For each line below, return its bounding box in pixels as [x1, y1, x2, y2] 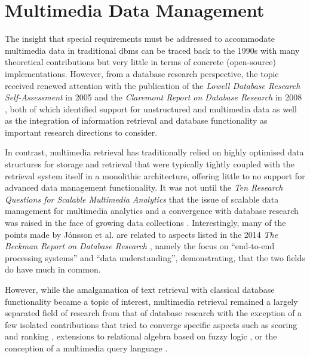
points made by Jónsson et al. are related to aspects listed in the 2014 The [5, 228, 278, 240]
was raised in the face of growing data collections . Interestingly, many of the [5, 216, 286, 229]
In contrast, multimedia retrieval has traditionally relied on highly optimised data [5, 146, 304, 158]
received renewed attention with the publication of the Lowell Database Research [5, 79, 300, 91]
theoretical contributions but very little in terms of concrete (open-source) [5, 56, 276, 68]
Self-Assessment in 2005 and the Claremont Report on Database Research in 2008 [5, 91, 302, 103]
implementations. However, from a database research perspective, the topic [5, 67, 279, 79]
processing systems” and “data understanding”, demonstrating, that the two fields [5, 251, 305, 264]
